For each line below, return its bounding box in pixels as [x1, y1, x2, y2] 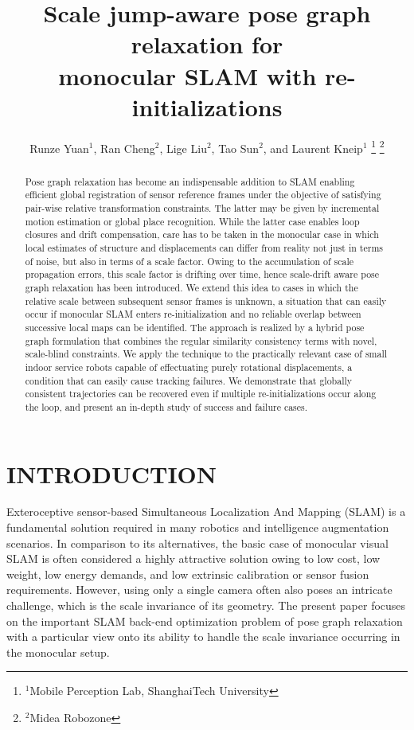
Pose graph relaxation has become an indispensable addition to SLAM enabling [25, 174, 355, 188]
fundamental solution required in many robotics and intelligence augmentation [6, 519, 389, 536]
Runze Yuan [29, 139, 89, 156]
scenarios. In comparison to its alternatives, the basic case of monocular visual [6, 534, 389, 551]
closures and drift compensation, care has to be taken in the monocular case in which [25, 228, 379, 241]
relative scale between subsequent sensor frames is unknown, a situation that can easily [25, 294, 387, 307]
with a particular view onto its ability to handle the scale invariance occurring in [6, 628, 400, 645]
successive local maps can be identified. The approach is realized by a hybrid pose [25, 320, 365, 334]
